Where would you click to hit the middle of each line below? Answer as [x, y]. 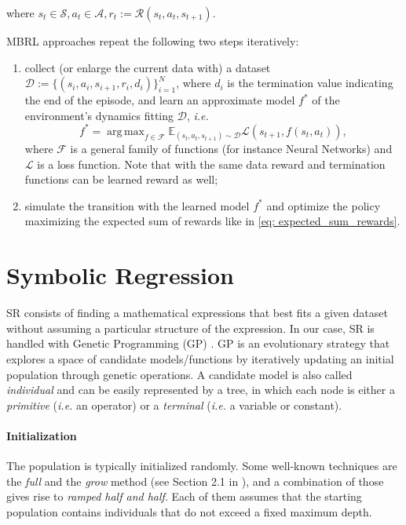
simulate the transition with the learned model [137, 205]
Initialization [42, 435]
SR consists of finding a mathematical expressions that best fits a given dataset [197, 313]
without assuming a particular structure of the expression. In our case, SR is [190, 328]
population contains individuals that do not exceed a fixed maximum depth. [189, 511]
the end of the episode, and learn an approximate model [160, 100]
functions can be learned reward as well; [121, 179]
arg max [126, 131]
